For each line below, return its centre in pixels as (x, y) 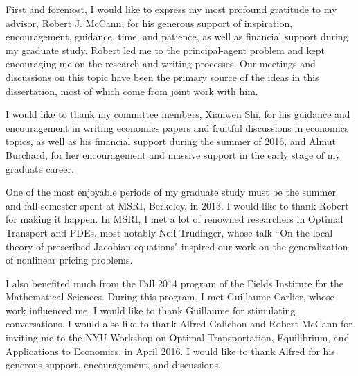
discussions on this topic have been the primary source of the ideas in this (162, 77)
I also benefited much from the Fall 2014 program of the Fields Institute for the (175, 283)
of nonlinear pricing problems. (69, 260)
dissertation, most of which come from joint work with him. (132, 91)
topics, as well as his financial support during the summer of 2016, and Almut (171, 141)
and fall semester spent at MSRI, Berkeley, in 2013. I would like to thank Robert (177, 205)
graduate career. (40, 168)
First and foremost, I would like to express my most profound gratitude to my (171, 9)
